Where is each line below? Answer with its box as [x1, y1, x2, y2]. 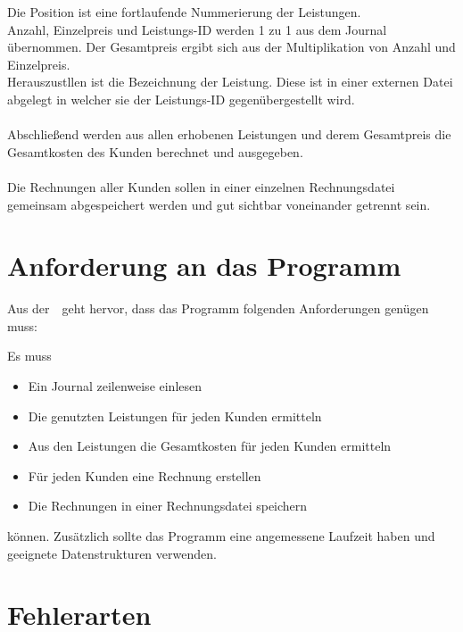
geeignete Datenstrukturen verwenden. [7, 544, 217, 562]
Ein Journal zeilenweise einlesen [28, 377, 203, 395]
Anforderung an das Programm [7, 247, 401, 284]
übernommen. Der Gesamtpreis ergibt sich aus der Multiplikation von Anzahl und [7, 37, 456, 56]
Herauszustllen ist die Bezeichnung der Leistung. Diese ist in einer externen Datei [7, 72, 453, 91]
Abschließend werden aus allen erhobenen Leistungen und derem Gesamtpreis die [7, 125, 451, 144]
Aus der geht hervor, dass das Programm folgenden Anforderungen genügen [7, 299, 429, 318]
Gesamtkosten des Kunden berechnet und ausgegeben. [7, 142, 303, 161]
